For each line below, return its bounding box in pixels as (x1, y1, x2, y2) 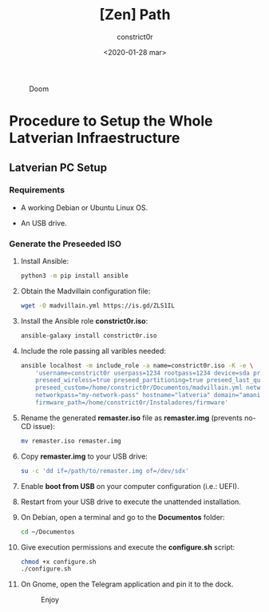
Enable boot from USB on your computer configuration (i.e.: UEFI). (20, 481, 239, 491)
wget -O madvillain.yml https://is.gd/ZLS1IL (20, 301, 175, 309)
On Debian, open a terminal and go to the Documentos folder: (20, 512, 226, 522)
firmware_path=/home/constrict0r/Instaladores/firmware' (35, 399, 229, 407)
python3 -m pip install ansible (20, 272, 129, 280)
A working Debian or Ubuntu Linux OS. (20, 202, 148, 213)
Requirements (9, 185, 65, 196)
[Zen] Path (99, 6, 171, 24)
